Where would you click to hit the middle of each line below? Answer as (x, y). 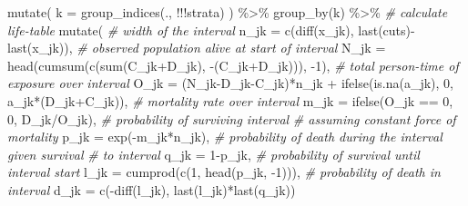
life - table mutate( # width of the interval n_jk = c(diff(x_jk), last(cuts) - (211, 29)
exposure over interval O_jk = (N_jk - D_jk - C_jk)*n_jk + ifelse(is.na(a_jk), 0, (230, 83)
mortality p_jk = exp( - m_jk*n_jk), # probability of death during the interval (225, 137)
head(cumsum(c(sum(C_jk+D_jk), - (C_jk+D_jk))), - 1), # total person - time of (233, 65)
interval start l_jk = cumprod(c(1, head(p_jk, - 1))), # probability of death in (224, 172)
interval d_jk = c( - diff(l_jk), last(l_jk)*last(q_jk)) (152, 189)
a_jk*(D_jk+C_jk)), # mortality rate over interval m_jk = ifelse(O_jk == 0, (230, 100)
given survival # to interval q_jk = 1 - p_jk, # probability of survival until (214, 154)
